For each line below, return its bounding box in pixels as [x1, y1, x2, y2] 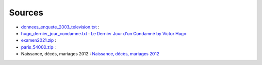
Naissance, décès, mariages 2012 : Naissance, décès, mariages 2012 [21, 51, 160, 57]
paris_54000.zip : [21, 44, 56, 50]
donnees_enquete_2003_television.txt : [21, 24, 99, 30]
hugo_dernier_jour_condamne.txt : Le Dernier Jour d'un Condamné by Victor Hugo [21, 30, 187, 36]
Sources [9, 7, 44, 18]
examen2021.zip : [21, 38, 57, 43]
